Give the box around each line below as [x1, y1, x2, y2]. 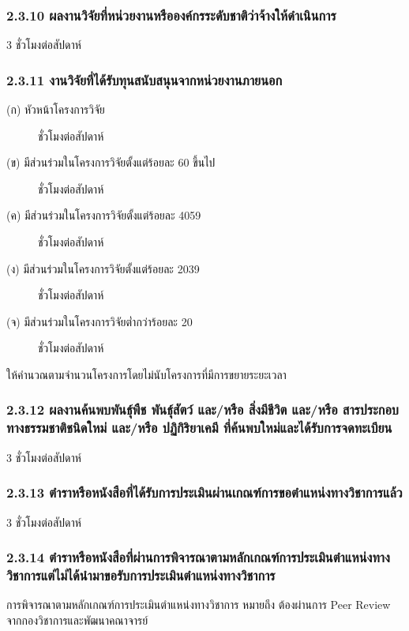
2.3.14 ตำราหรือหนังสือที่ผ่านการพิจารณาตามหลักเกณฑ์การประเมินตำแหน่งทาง [6, 547, 390, 567]
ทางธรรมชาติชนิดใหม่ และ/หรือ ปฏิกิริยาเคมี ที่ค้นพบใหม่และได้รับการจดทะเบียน [6, 418, 392, 438]
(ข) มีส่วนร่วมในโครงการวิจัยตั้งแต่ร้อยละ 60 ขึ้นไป [6, 154, 216, 171]
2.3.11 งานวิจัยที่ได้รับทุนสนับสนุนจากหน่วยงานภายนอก [6, 69, 283, 89]
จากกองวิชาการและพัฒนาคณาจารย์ [6, 611, 148, 628]
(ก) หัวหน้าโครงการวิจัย [6, 101, 105, 118]
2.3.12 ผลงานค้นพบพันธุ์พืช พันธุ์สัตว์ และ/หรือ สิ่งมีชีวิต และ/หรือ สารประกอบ [6, 400, 399, 419]
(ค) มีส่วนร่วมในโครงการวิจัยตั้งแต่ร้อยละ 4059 [6, 207, 201, 223]
